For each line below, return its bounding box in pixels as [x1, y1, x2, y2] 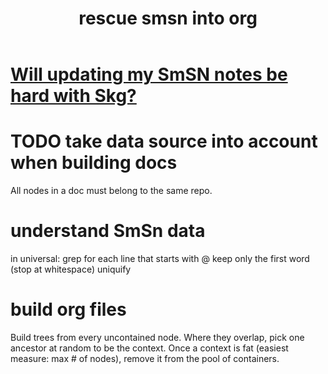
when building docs [10, 152, 178, 174]
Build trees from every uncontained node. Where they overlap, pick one [10, 332, 305, 343]
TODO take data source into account [10, 130, 318, 153]
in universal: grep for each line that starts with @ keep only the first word [10, 253, 310, 265]
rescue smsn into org [78, 7, 258, 30]
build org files [10, 298, 127, 321]
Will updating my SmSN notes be [10, 63, 288, 86]
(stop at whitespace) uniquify [10, 263, 132, 276]
